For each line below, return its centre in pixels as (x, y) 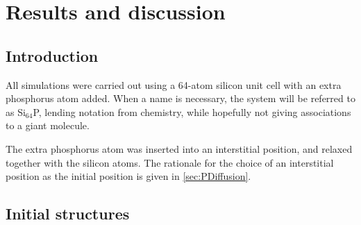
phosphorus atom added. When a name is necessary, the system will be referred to (180, 98)
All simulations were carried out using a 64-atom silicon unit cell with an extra (174, 84)
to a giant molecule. (48, 125)
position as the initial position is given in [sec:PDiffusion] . (128, 176)
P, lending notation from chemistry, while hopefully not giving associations (192, 111)
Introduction (52, 55)
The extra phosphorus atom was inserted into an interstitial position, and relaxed (179, 148)
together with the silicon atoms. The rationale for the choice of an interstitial (170, 162)
